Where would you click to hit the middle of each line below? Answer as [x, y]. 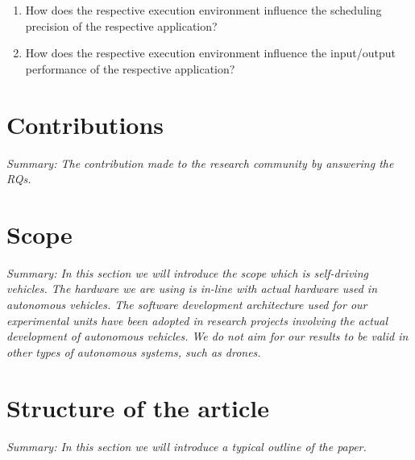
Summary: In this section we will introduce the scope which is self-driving [187, 272]
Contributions [85, 124]
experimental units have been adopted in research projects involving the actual [197, 320]
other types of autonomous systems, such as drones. [134, 351]
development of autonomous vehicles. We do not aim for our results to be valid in [207, 336]
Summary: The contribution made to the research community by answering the [200, 163]
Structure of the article [138, 407]
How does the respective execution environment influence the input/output [210, 53]
